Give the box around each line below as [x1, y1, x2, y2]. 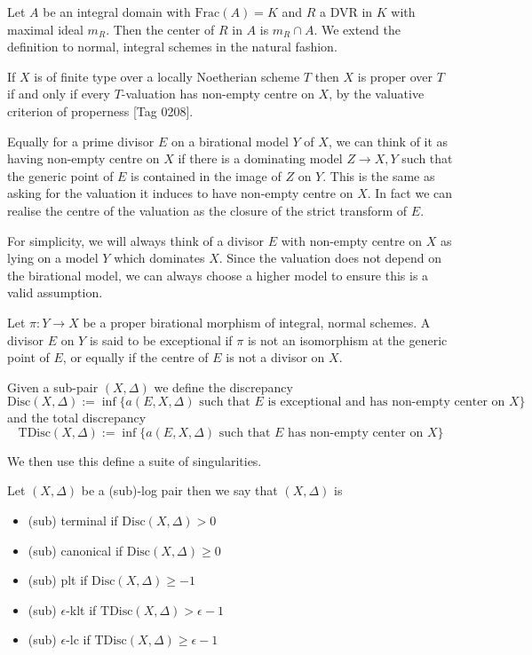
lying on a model [7, 249, 99, 267]
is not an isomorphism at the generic [247, 330, 448, 349]
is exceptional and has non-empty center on [267, 396, 505, 409]
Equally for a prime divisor [7, 131, 155, 150]
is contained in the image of [131, 166, 282, 185]
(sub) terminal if [28, 511, 118, 530]
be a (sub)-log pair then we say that [81, 481, 278, 500]
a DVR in [319, 3, 373, 20]
